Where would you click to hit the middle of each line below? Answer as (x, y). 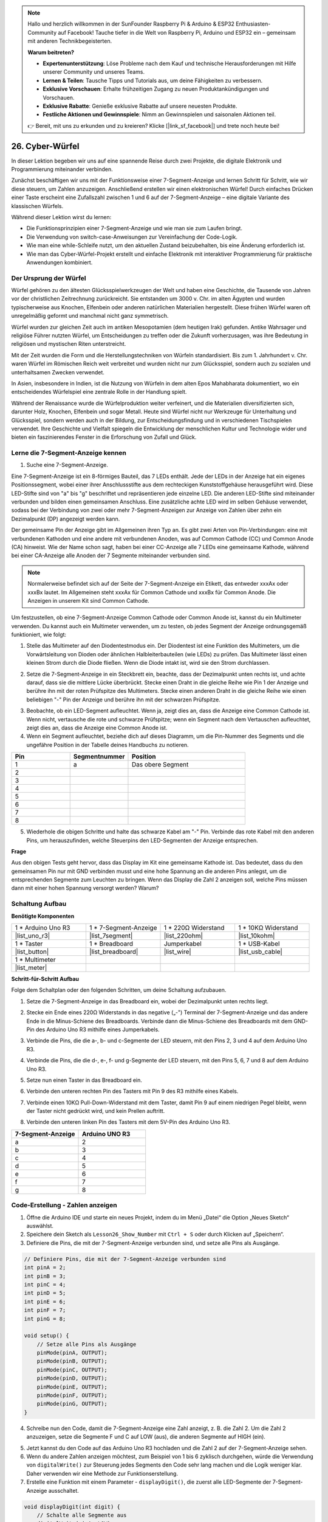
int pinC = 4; (45, 1284)
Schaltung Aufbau (39, 904)
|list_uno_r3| (32, 936)
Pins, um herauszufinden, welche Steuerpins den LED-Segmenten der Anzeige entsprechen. (142, 840)
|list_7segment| (111, 936)
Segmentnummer (99, 757)
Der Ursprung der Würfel (49, 278)
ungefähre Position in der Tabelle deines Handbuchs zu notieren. (108, 745)
